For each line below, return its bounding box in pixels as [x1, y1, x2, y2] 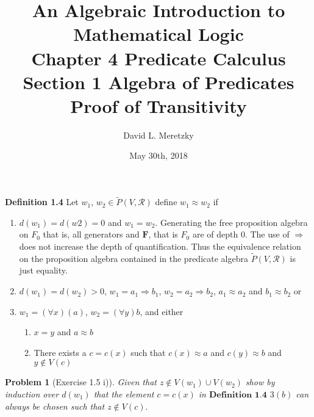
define [155, 195, 177, 208]
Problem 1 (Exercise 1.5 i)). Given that [5, 375, 157, 388]
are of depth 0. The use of [192, 228, 290, 241]
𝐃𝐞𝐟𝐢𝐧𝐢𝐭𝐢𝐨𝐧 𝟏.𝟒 [209, 391, 267, 400]
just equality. [19, 264, 68, 277]
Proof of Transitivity [70, 93, 247, 118]
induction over [5, 388, 59, 401]
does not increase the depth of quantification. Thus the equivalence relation [19, 240, 301, 253]
